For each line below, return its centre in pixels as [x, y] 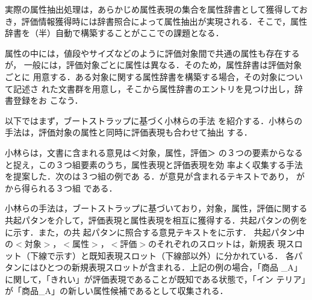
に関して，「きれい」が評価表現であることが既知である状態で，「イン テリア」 [155, 279]
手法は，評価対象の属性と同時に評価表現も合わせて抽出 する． [129, 132]
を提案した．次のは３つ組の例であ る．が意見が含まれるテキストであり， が [155, 176]
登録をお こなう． [48, 100]
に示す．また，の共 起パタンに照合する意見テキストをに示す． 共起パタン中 [155, 232]
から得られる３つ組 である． [61, 188]
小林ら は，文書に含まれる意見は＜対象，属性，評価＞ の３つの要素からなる [154, 152]
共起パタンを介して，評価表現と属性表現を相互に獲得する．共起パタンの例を [156, 220]
